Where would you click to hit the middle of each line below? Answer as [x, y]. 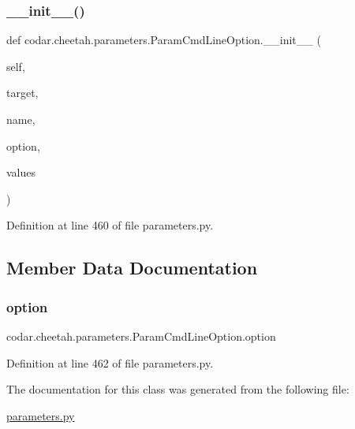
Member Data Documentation [132, 268]
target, [22, 93]
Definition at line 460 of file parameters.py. [110, 225]
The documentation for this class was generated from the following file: [178, 389]
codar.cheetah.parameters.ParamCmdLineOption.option [141, 336]
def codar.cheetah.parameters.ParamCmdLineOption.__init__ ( [164, 40]
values [21, 172]
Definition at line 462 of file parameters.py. [110, 362]
